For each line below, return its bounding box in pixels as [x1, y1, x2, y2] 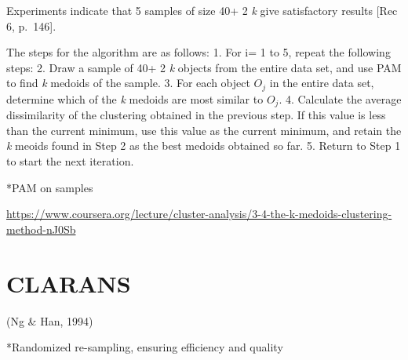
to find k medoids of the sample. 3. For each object [6, 75, 250, 91]
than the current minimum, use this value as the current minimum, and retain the [6, 122, 402, 138]
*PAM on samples [6, 179, 93, 195]
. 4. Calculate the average [279, 90, 402, 107]
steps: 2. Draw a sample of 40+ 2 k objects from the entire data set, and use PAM [6, 59, 402, 75]
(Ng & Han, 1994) [6, 312, 93, 329]
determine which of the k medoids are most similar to [6, 90, 264, 107]
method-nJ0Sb [6, 220, 76, 237]
